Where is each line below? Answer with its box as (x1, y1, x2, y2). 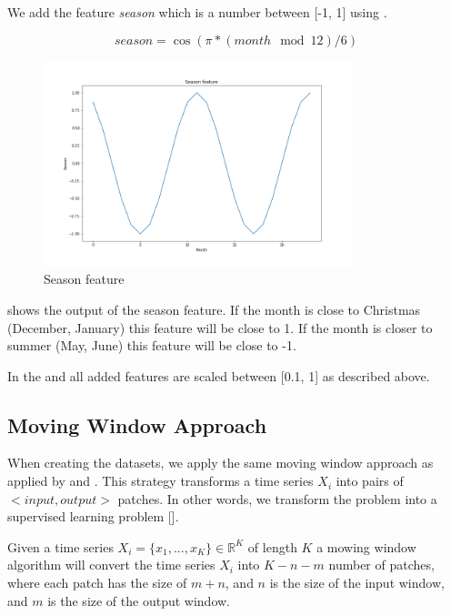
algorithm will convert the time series (7, 555, 215, 574)
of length (247, 537, 297, 556)
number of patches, (328, 555, 435, 574)
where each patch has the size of (7, 573, 187, 592)
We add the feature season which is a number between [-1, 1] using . (7, 3, 387, 21)
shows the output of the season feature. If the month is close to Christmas (7, 299, 421, 318)
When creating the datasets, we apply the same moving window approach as (7, 453, 434, 472)
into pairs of (336, 471, 404, 490)
